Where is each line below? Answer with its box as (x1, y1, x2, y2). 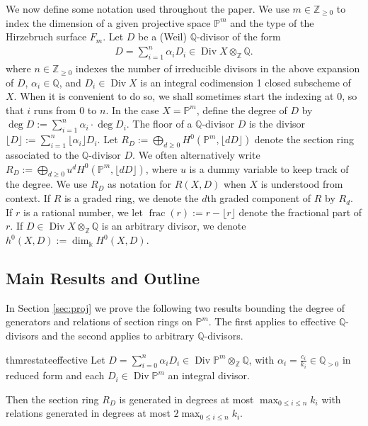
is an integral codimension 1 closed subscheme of (140, 74, 351, 89)
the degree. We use (6, 176, 88, 191)
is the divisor (248, 116, 306, 131)
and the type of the (230, 15, 314, 30)
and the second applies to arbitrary (42, 328, 195, 343)
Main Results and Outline (6, 267, 200, 289)
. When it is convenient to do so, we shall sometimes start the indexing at (13, 89, 334, 103)
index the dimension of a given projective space (6, 15, 211, 30)
